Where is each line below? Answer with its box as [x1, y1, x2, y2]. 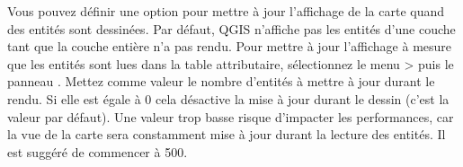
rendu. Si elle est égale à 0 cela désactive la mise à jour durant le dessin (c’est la [7, 89, 450, 108]
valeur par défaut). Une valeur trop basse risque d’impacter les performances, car [7, 107, 454, 126]
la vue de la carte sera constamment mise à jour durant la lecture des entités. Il [7, 125, 446, 144]
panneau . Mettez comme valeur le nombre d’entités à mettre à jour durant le [7, 72, 435, 91]
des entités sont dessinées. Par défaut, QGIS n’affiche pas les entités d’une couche [7, 19, 456, 38]
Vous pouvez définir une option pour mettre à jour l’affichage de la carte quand [7, 2, 445, 20]
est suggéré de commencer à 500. [7, 142, 188, 161]
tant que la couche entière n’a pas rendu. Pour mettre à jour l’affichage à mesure [7, 37, 452, 56]
